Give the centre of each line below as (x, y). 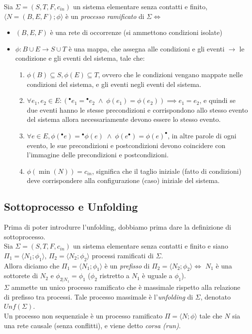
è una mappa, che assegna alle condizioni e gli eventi (147, 48)
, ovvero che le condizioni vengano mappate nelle (170, 74)
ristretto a (115, 276)
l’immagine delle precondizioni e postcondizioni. (98, 155)
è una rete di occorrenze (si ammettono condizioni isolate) (136, 32)
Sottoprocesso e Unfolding (71, 207)
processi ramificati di (123, 255)
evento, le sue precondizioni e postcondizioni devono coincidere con (126, 145)
